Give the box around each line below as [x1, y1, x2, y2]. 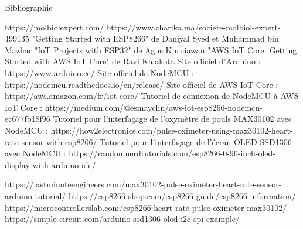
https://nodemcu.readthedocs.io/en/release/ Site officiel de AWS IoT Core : [5, 78, 278, 90]
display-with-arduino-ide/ [5, 158, 96, 170]
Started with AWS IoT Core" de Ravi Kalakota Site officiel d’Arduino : [5, 55, 261, 67]
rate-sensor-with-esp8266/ [5, 135, 97, 148]
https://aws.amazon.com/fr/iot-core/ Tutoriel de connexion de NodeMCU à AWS [5, 90, 299, 102]
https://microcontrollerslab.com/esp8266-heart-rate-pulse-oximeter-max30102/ [5, 201, 287, 213]
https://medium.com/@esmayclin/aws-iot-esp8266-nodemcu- [45, 101, 263, 113]
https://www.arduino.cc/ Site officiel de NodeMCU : [5, 66, 194, 78]
